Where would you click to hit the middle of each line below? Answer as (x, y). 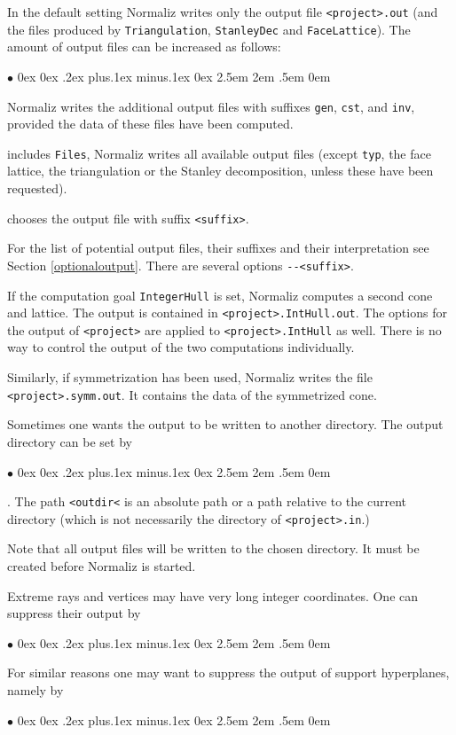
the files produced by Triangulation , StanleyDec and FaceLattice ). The (209, 29)
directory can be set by (70, 441)
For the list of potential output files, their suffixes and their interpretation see (218, 248)
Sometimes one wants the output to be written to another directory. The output (225, 424)
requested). (37, 188)
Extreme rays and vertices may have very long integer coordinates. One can (213, 595)
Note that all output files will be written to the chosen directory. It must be (213, 548)
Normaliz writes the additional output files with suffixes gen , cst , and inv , (211, 106)
